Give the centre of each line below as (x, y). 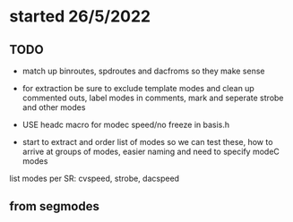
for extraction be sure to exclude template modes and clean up (138, 88)
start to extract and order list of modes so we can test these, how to (147, 142)
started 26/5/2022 (80, 17)
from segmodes (55, 206)
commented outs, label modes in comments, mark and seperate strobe (153, 98)
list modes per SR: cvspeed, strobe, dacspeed (95, 178)
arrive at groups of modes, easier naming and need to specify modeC (151, 151)
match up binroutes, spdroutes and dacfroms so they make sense (143, 71)
